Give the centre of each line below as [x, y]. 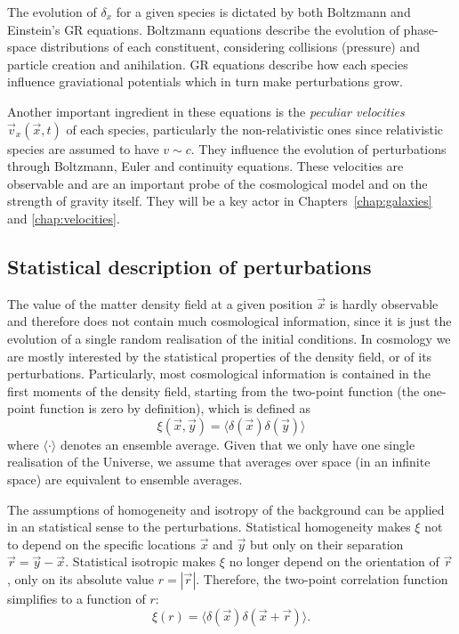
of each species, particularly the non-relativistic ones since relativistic [255, 129]
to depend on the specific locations [102, 544]
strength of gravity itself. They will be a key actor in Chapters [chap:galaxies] [220, 201]
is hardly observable [384, 303]
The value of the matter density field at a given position [160, 303]
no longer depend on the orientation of [334, 561]
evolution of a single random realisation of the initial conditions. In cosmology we [229, 338]
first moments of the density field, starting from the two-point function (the [213, 390]
